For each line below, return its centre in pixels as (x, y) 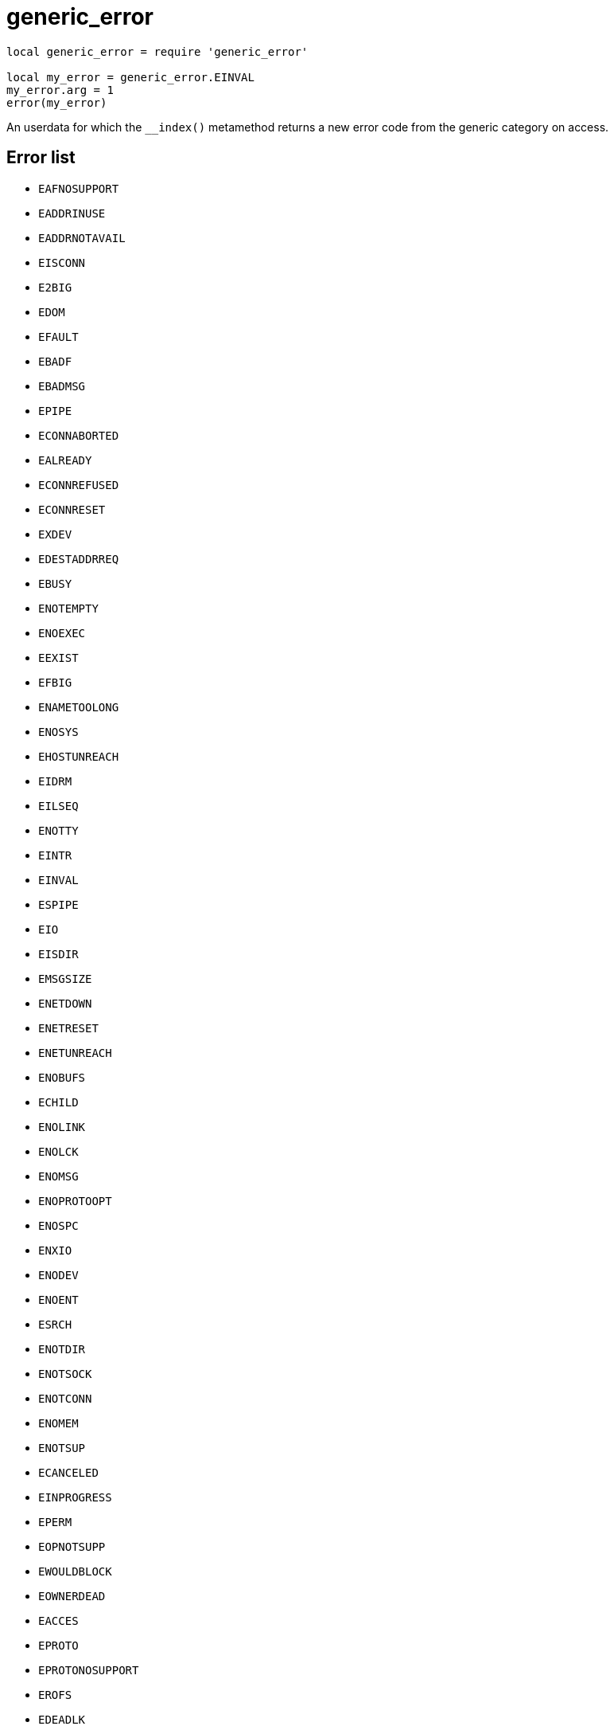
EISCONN (62, 262)
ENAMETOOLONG (79, 707)
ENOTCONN (65, 1398)
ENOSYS (58, 732)
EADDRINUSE (72, 213)
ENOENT (58, 1299)
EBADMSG (62, 386)
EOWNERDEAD (72, 1596)
